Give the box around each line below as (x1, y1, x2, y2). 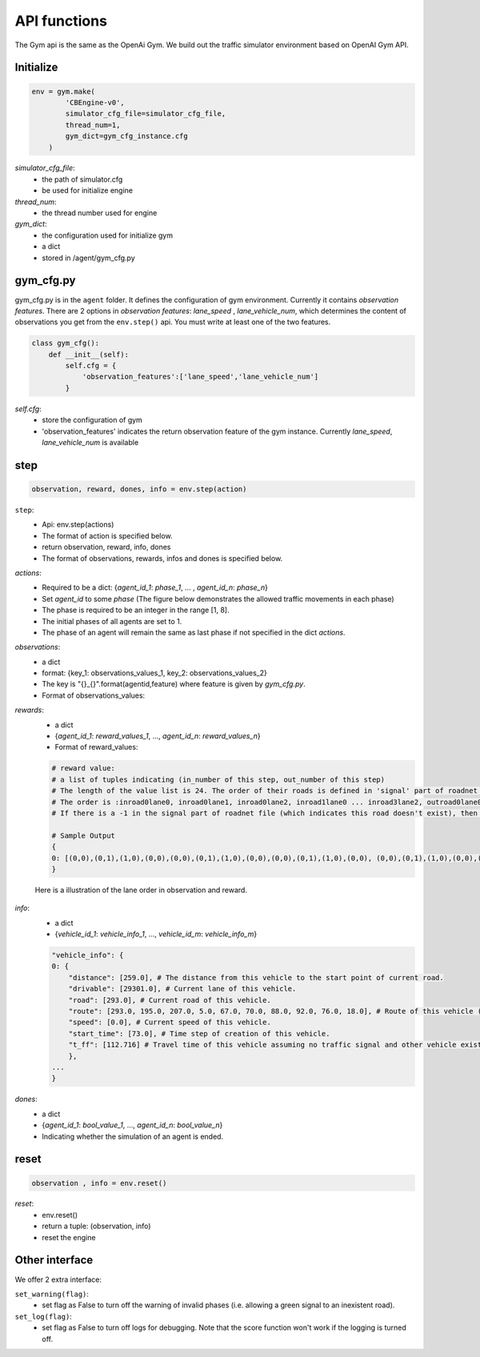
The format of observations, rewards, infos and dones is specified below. (42, 553, 283, 563)
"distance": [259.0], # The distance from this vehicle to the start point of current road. (68, 973, 444, 982)
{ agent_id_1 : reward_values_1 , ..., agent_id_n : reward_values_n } (54, 731, 261, 741)
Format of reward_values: (54, 743, 138, 752)
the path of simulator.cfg (42, 174, 123, 184)
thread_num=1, (65, 120, 121, 130)
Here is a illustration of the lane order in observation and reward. (34, 885, 248, 895)
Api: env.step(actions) (42, 520, 114, 530)
